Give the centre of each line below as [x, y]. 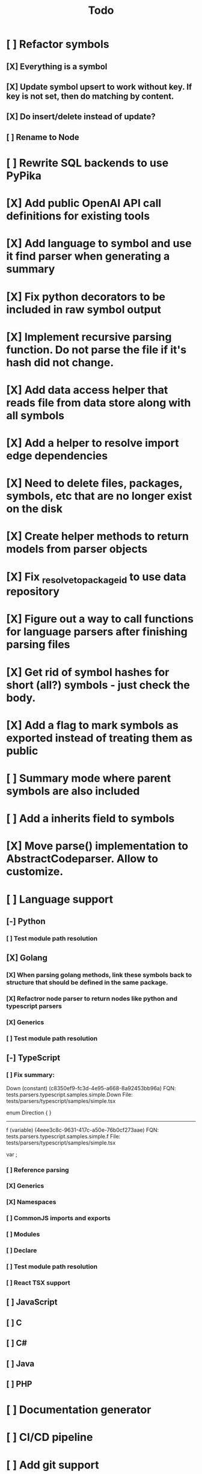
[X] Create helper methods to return [98, 536]
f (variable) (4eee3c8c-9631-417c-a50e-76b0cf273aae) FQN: [83, 1130]
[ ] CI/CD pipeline [50, 1437]
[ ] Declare [22, 1250]
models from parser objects [77, 549]
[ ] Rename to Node [43, 137]
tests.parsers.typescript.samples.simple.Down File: [70, 1095]
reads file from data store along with [99, 403]
